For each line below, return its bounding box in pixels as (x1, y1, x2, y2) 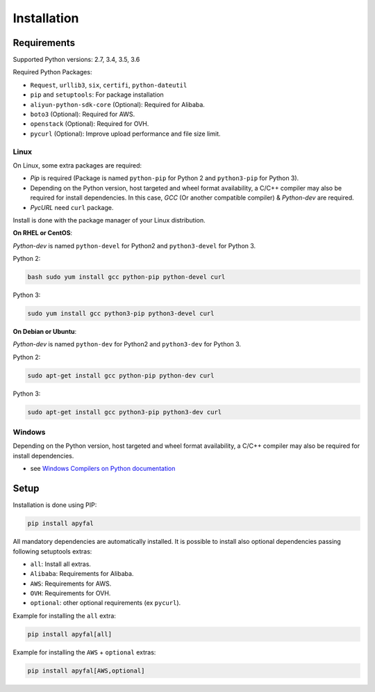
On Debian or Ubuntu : (12, 328, 77, 335)
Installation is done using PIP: (12, 501, 97, 509)
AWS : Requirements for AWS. (30, 579, 112, 588)
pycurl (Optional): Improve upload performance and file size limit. (30, 129, 221, 138)
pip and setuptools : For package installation (30, 90, 165, 99)
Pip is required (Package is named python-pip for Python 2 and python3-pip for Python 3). (30, 174, 299, 182)
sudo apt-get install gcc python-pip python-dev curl (27, 371, 215, 379)
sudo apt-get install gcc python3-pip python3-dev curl (27, 408, 222, 416)
